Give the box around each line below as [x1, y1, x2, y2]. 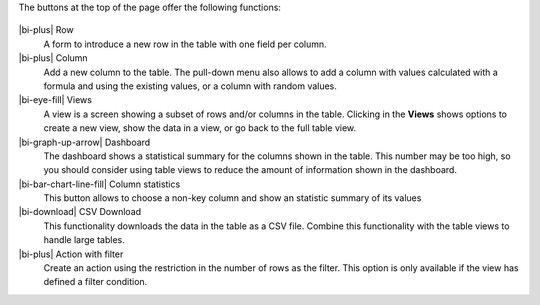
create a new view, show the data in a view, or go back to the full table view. [43, 122, 357, 134]
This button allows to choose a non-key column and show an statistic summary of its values [43, 192, 422, 204]
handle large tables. [43, 234, 125, 246]
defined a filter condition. [43, 276, 148, 288]
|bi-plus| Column [18, 52, 89, 64]
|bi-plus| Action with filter [18, 248, 124, 260]
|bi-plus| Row [18, 24, 74, 36]
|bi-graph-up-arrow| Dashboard [18, 136, 151, 148]
